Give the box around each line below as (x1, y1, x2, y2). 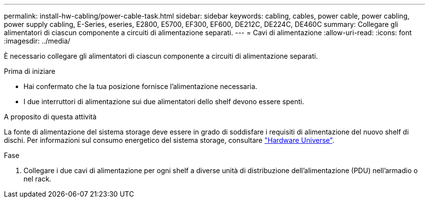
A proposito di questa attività (4, 112, 97, 121)
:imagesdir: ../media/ (4, 37, 71, 45)
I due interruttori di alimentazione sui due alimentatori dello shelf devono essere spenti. (24, 97, 304, 106)
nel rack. (24, 175, 51, 183)
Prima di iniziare (4, 67, 55, 75)
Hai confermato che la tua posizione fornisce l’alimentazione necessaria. (24, 82, 258, 90)
